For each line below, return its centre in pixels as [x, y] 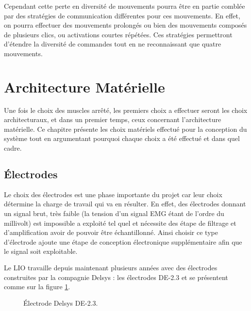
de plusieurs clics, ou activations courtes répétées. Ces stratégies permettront [118, 34]
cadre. [13, 148]
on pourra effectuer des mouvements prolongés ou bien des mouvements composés [125, 25]
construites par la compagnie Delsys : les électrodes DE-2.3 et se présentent [116, 277]
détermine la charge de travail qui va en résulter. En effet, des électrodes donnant [125, 204]
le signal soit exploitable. [41, 251]
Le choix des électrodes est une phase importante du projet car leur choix [113, 194]
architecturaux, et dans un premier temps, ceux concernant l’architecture [113, 119]
